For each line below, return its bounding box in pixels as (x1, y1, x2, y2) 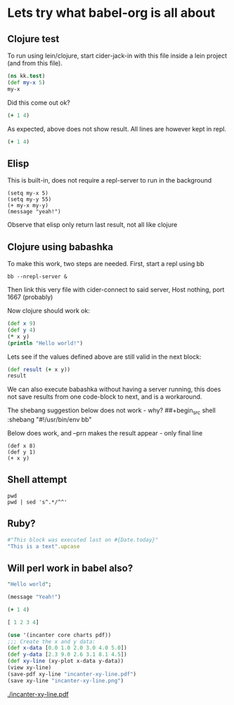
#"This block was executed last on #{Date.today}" (7, 536, 159, 543)
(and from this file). (7, 59, 63, 67)
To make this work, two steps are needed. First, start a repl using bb (7, 260, 204, 268)
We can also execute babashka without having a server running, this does (7, 385, 221, 394)
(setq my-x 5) (7, 190, 49, 197)
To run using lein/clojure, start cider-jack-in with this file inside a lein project (7, 51, 227, 60)
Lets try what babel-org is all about (7, 5, 216, 21)
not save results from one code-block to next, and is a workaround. (7, 393, 202, 401)
